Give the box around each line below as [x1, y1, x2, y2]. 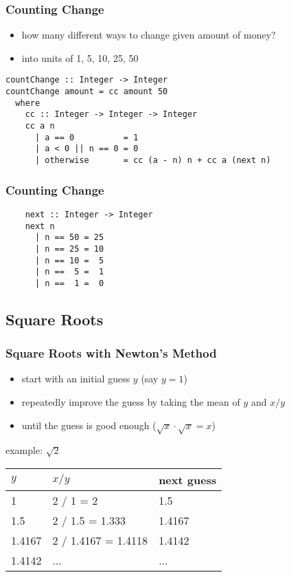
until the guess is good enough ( [21, 417, 156, 432]
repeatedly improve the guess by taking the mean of [21, 395, 240, 409]
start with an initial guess [21, 371, 130, 386]
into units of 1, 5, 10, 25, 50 [21, 50, 139, 65]
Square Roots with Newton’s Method [5, 345, 217, 362]
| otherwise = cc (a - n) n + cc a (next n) [34, 155, 271, 165]
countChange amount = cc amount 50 [5, 87, 168, 97]
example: [5, 443, 43, 457]
